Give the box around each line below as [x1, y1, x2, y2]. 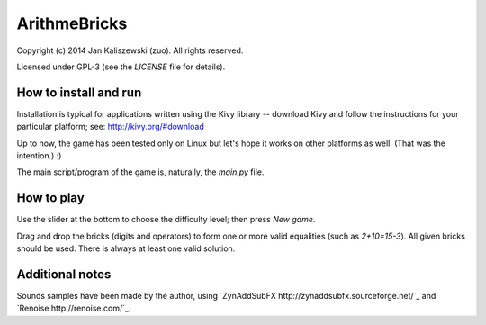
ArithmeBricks [16, 14, 128, 33]
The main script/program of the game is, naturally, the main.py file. [16, 167, 265, 177]
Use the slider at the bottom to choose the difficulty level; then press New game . [16, 214, 316, 225]
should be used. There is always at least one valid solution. [16, 243, 236, 254]
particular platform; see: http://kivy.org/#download [16, 122, 204, 132]
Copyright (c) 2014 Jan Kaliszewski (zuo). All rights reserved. [16, 45, 244, 56]
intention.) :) [16, 150, 62, 161]
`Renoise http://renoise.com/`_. [16, 302, 131, 314]
